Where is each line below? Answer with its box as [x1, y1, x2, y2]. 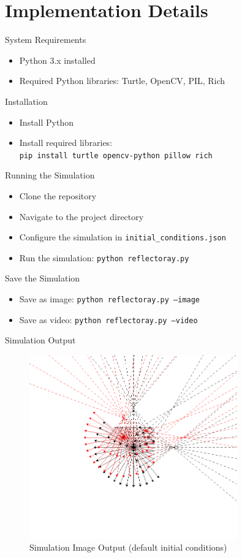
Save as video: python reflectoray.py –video [19, 313, 198, 326]
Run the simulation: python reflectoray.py [19, 251, 189, 264]
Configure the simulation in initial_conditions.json [19, 231, 226, 243]
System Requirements [5, 33, 86, 46]
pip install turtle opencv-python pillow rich [19, 151, 213, 160]
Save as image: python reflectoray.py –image [19, 292, 200, 305]
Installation [5, 94, 48, 107]
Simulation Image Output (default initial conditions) [29, 541, 227, 554]
